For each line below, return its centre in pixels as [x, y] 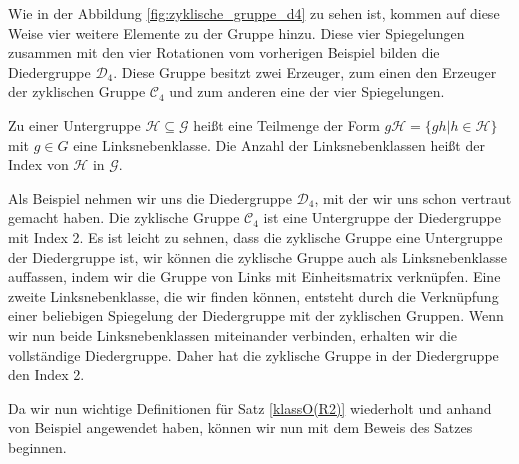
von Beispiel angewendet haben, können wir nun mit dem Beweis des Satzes [240, 427]
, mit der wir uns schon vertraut [413, 197]
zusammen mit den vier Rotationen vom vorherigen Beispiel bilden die [224, 52]
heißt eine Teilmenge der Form [286, 124]
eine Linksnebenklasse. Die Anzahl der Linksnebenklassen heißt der [279, 144]
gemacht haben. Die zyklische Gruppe [124, 217]
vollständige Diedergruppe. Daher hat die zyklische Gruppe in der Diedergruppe [253, 354]
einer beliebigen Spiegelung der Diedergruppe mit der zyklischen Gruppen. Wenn [256, 315]
